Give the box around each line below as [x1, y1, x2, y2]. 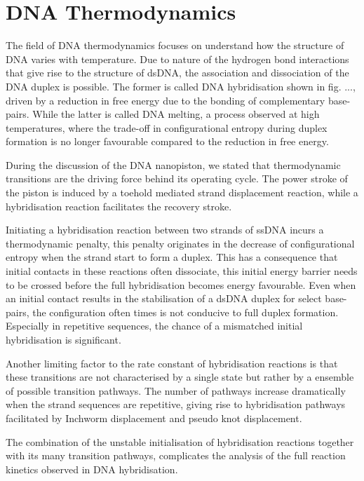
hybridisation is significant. [6, 332, 121, 346]
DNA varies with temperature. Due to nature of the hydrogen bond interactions [6, 51, 349, 66]
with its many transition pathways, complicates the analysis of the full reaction [6, 448, 346, 463]
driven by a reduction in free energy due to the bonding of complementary [6, 93, 325, 107]
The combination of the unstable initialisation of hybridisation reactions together [6, 434, 354, 449]
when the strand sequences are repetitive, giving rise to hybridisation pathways [6, 397, 346, 412]
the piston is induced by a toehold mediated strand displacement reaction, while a [6, 185, 358, 200]
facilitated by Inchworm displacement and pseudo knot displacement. [6, 410, 302, 425]
